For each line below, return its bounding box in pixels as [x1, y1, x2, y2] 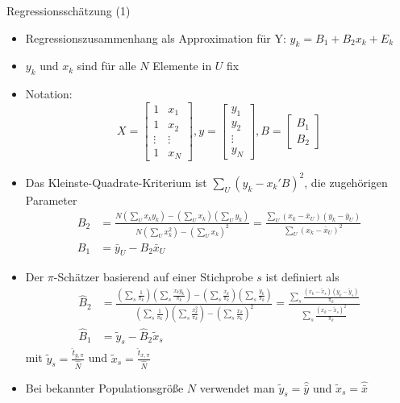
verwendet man [199, 379, 275, 396]
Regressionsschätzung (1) [6, 2, 131, 19]
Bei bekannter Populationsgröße [25, 379, 184, 396]
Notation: [25, 85, 73, 102]
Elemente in [152, 57, 212, 74]
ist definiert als [265, 268, 340, 285]
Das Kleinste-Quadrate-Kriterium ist [25, 173, 207, 190]
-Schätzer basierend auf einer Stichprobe [53, 268, 253, 285]
